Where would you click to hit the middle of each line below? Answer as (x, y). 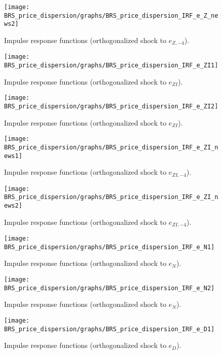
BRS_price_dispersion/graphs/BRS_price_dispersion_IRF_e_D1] (109, 329)
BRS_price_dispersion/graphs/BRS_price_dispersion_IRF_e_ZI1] (111, 66)
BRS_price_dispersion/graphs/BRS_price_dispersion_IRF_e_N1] (109, 247)
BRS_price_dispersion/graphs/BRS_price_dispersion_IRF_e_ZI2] (111, 106)
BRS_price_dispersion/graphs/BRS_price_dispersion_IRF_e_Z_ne (111, 15)
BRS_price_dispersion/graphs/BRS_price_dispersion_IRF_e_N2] (109, 288)
